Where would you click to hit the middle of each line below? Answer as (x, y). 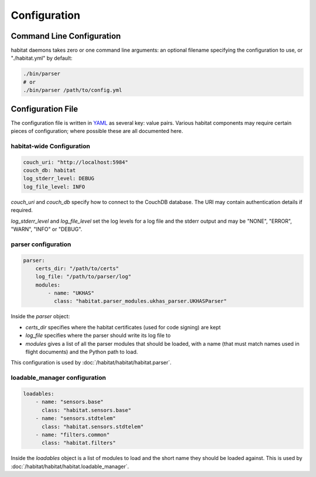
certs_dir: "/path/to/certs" (77, 268)
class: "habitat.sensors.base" (87, 410)
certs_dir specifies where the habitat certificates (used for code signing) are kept (123, 327)
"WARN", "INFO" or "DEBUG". (47, 229)
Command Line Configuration (66, 36)
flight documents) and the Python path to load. (82, 352)
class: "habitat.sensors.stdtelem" (93, 427)
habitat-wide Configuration (51, 146)
